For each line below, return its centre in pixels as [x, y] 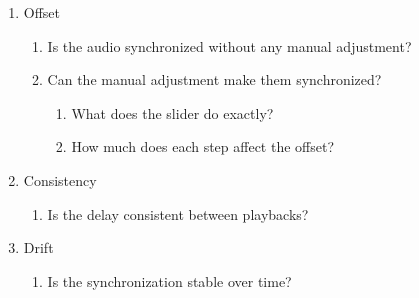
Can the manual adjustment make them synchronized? [214, 79]
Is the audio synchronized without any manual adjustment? [229, 45]
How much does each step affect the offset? [203, 146]
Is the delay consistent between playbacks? [178, 213]
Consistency [60, 179]
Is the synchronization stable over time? [169, 280]
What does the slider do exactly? [172, 112]
